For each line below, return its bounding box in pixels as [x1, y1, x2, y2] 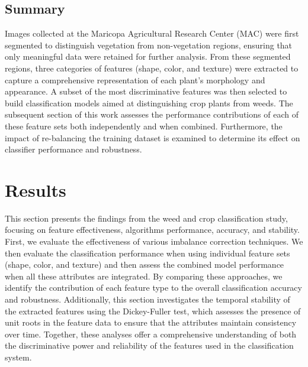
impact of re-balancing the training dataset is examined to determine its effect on [5, 131, 300, 144]
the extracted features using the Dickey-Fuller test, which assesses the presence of [5, 304, 301, 317]
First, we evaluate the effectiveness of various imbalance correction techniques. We [5, 235, 303, 248]
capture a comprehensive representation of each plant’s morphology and [5, 73, 265, 86]
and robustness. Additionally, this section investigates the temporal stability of [5, 293, 290, 306]
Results [5, 177, 66, 202]
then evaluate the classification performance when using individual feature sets [5, 246, 290, 259]
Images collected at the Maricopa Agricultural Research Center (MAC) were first [5, 27, 299, 40]
